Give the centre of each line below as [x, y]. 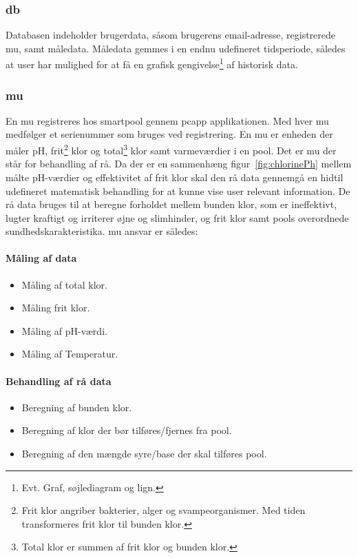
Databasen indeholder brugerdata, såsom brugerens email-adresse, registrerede [171, 35]
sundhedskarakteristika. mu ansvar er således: [102, 231]
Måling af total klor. [64, 284]
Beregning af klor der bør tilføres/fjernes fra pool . [127, 430]
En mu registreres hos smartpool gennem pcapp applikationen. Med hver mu [167, 120]
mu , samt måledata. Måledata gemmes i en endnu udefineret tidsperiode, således [176, 48]
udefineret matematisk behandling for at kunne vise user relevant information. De [178, 190]
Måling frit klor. [56, 308]
